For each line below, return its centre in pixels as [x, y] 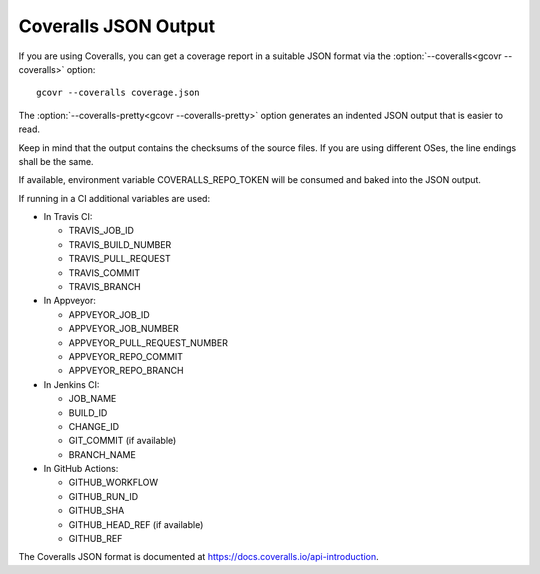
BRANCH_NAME [102, 454]
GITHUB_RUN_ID [103, 496]
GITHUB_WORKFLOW [113, 482]
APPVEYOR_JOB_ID [109, 314]
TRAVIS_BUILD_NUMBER [120, 244]
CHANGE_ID [94, 426]
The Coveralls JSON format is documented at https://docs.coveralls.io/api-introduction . [198, 557]
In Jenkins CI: [71, 384]
